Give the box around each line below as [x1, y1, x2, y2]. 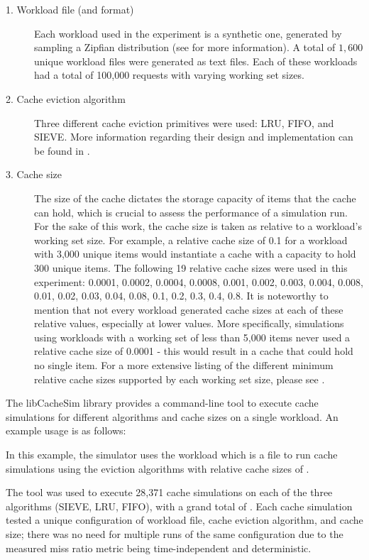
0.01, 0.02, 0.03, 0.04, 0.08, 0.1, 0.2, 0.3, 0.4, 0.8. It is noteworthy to [34, 288, 329, 303]
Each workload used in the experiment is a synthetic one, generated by [34, 26, 342, 40]
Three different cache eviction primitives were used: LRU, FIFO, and [34, 115, 334, 130]
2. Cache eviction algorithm [6, 91, 126, 106]
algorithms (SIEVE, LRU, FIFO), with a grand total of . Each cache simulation [6, 498, 353, 513]
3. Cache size [6, 167, 62, 182]
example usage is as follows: [6, 423, 126, 438]
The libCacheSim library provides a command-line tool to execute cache [6, 395, 319, 410]
